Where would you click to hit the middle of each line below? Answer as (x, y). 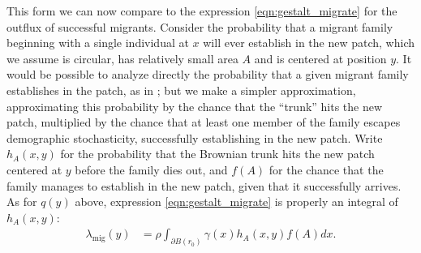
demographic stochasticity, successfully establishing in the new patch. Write (195, 137)
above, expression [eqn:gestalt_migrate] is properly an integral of (236, 202)
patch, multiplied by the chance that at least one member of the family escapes (204, 122)
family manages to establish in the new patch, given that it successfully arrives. (204, 185)
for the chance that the (326, 169)
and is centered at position (320, 58)
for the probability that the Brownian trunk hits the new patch (217, 154)
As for (22, 202)
